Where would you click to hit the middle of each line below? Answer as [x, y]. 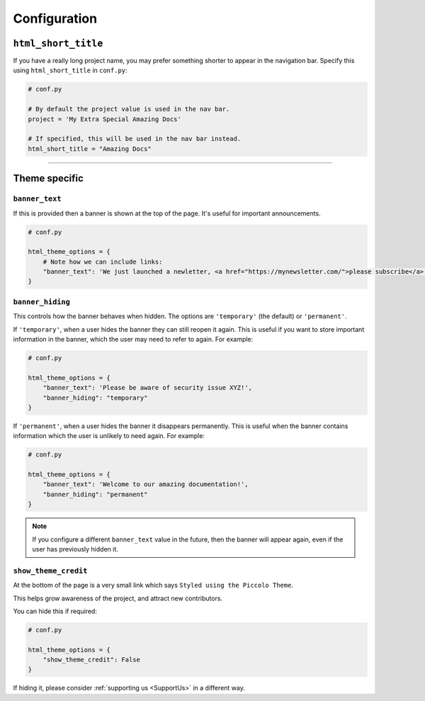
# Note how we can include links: [103, 262]
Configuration [55, 18]
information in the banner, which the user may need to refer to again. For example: [133, 339]
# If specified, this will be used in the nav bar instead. [135, 139]
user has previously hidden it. [75, 549]
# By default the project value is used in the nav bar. [129, 109]
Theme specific [49, 178]
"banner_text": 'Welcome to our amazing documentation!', [146, 484]
